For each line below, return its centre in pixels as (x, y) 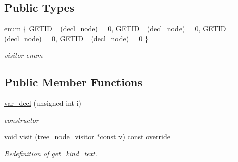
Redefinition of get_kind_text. (51, 153)
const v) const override (135, 137)
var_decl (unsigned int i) (43, 103)
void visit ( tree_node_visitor (49, 137)
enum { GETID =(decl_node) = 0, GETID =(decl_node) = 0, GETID (115, 28)
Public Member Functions (73, 82)
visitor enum (23, 55)
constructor (21, 120)
